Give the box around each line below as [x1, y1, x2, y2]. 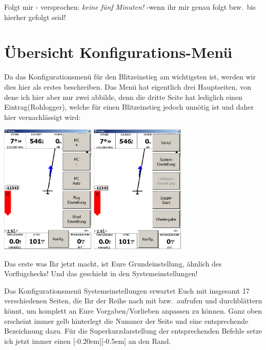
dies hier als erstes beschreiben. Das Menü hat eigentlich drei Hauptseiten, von [4, 81, 251, 92]
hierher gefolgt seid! [4, 11, 66, 22]
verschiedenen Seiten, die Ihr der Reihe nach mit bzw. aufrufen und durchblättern [4, 295, 262, 306]
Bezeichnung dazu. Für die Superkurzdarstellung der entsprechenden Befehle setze [4, 325, 262, 336]
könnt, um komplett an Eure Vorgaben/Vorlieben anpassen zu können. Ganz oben [4, 305, 262, 316]
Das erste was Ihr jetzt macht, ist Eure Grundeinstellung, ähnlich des [4, 258, 222, 269]
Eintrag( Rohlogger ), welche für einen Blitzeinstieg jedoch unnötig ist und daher [4, 101, 254, 112]
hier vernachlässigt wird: [4, 111, 81, 122]
